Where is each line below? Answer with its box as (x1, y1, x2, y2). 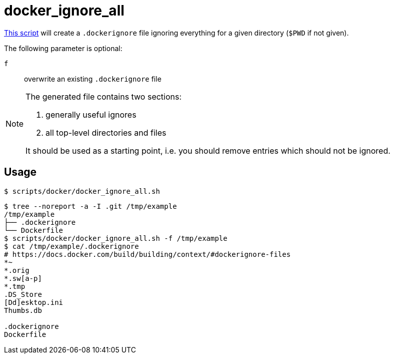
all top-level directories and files (45, 127, 166, 138)
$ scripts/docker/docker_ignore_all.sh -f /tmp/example (4, 234, 227, 242)
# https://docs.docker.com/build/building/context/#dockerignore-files (4, 250, 291, 258)
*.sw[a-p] (4, 274, 42, 282)
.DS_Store (4, 290, 42, 298)
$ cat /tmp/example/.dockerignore (4, 242, 139, 250)
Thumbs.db (4, 306, 42, 314)
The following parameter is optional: (4, 44, 122, 53)
